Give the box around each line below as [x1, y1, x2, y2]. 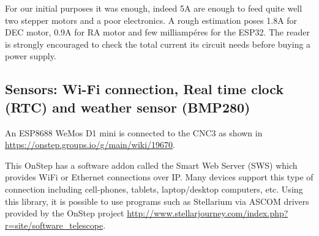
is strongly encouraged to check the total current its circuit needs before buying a [5, 37, 311, 50]
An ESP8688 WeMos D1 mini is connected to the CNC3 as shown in [5, 126, 263, 139]
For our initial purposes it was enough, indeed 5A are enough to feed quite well [5, 2, 302, 14]
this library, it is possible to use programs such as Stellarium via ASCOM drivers [5, 194, 309, 207]
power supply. [5, 50, 56, 62]
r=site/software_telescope [5, 218, 103, 231]
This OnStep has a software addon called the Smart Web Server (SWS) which [5, 158, 298, 171]
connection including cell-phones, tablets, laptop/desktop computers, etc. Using [5, 182, 303, 195]
